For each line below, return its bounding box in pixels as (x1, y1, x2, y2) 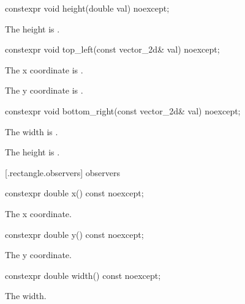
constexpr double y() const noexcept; (5, 228, 144, 240)
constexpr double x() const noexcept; (5, 187, 144, 199)
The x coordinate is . (5, 63, 83, 76)
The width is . (5, 125, 58, 138)
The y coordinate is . (5, 84, 83, 97)
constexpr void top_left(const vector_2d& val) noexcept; (5, 43, 220, 56)
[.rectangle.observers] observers (5, 166, 120, 179)
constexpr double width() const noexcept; (5, 269, 161, 281)
